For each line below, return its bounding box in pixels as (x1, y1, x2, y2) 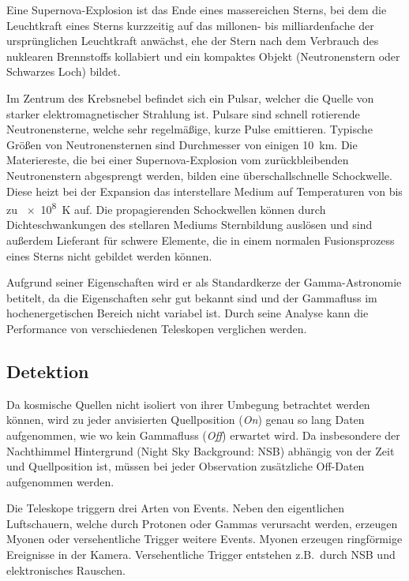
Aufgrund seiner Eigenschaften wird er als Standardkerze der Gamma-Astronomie (6, 274, 402, 290)
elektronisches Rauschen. (6, 561, 126, 578)
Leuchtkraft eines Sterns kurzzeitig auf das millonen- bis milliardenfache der (6, 17, 374, 33)
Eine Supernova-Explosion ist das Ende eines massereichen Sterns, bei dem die (6, 2, 387, 17)
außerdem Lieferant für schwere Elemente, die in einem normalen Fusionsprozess (6, 231, 395, 248)
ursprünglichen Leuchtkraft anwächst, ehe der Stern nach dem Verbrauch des (6, 32, 379, 49)
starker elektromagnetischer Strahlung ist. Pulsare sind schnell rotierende (6, 105, 360, 122)
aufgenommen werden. (6, 473, 114, 489)
